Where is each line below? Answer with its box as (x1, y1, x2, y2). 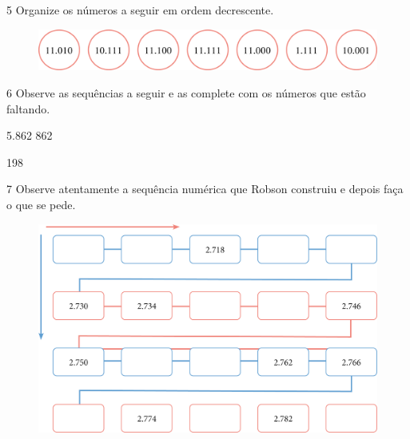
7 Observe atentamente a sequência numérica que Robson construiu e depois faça (6, 180, 404, 197)
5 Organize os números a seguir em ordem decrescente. (6, 2, 274, 18)
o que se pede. (6, 196, 76, 212)
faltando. (6, 100, 50, 117)
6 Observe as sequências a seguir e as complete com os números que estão (6, 84, 366, 101)
